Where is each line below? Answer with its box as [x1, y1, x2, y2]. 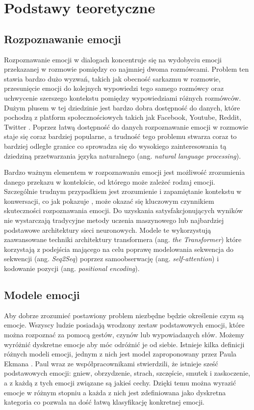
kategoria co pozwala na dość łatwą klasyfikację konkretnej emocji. [4, 397, 204, 407]
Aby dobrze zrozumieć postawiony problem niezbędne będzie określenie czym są [4, 310, 244, 320]
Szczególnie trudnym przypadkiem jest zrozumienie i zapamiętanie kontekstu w [4, 186, 242, 196]
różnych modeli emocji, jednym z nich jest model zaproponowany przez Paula [4, 349, 237, 359]
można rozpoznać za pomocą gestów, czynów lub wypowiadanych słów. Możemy [4, 329, 245, 340]
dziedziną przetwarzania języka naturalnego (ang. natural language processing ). [4, 150, 241, 161]
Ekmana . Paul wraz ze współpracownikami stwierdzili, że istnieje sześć [4, 358, 218, 368]
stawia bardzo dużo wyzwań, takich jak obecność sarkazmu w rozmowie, [4, 73, 221, 83]
